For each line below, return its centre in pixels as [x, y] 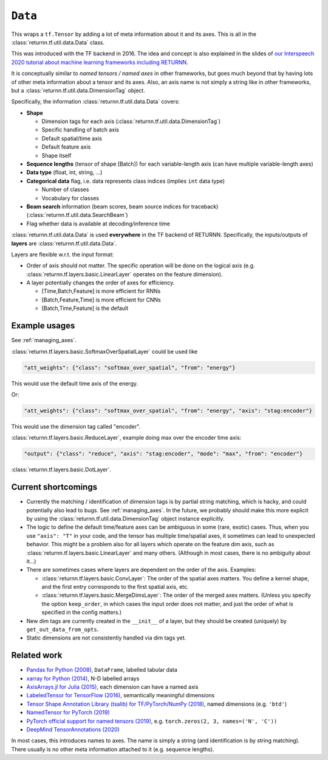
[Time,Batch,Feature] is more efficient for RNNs [101, 291]
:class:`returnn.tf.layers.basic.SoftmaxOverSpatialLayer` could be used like [104, 351]
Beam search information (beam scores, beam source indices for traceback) [122, 206]
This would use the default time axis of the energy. [75, 383]
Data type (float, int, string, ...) [64, 172]
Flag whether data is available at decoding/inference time [98, 223]
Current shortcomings [54, 487]
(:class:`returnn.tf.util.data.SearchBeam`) [77, 215]
